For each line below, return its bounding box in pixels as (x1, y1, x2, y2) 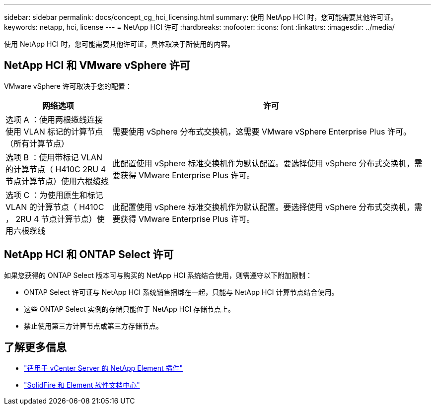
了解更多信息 (4, 341, 67, 354)
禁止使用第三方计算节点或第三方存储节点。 (24, 321, 163, 330)
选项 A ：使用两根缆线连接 (5, 114, 103, 125)
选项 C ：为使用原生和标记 (5, 190, 103, 200)
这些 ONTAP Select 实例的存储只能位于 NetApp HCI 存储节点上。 (24, 304, 235, 313)
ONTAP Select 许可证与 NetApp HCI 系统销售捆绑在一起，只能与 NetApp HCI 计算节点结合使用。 (24, 287, 339, 296)
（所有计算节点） (5, 138, 70, 148)
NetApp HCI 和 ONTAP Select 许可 (4, 248, 174, 261)
